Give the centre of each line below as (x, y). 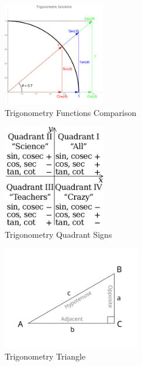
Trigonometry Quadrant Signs (58, 234)
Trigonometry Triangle (45, 356)
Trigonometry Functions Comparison (71, 112)
